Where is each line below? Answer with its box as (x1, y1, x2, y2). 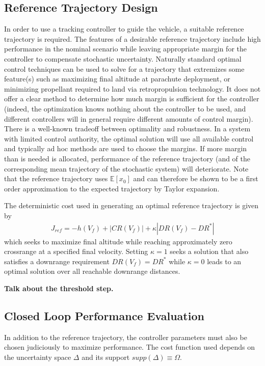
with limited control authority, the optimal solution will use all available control (4, 133, 254, 144)
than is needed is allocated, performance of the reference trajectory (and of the (4, 153, 250, 163)
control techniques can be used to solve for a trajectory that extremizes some (4, 63, 245, 74)
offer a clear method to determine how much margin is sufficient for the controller (4, 93, 259, 104)
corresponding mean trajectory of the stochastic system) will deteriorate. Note (4, 163, 249, 174)
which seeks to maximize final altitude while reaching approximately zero (4, 236, 232, 246)
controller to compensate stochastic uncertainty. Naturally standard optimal (4, 53, 242, 64)
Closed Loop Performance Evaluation (4, 307, 204, 323)
